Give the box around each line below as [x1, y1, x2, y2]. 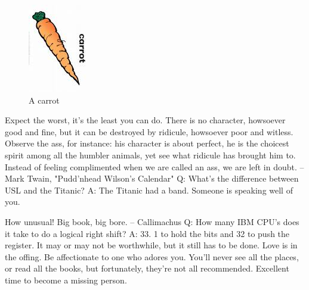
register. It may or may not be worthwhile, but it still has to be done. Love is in [5, 239, 298, 251]
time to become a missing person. [5, 273, 127, 286]
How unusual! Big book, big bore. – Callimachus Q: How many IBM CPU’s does [5, 215, 299, 227]
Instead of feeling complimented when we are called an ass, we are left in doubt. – [5, 160, 304, 173]
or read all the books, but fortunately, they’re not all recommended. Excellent [5, 262, 289, 275]
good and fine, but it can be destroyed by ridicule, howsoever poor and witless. [5, 125, 293, 138]
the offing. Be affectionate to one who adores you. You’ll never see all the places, [5, 250, 299, 263]
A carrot [29, 93, 60, 106]
